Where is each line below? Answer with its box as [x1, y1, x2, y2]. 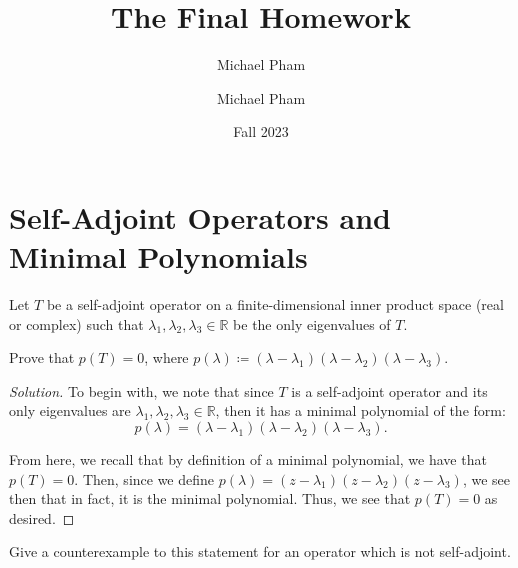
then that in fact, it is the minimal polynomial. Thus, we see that [9, 488, 411, 509]
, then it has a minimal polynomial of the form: [215, 400, 506, 421]
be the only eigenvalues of [233, 313, 391, 334]
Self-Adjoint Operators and [9, 196, 391, 237]
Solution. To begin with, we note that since [9, 380, 274, 401]
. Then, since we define [74, 468, 215, 489]
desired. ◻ [9, 507, 75, 528]
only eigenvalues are [9, 400, 131, 421]
